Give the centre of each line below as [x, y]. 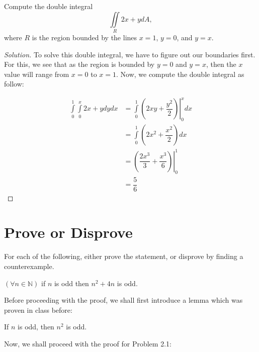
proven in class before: [38, 310]
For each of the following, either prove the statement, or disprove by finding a [124, 256]
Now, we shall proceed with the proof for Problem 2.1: [88, 343]
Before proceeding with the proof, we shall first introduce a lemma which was [123, 300]
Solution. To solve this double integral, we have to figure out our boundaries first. [130, 54]
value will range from [37, 74]
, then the [221, 64]
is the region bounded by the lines [84, 37]
